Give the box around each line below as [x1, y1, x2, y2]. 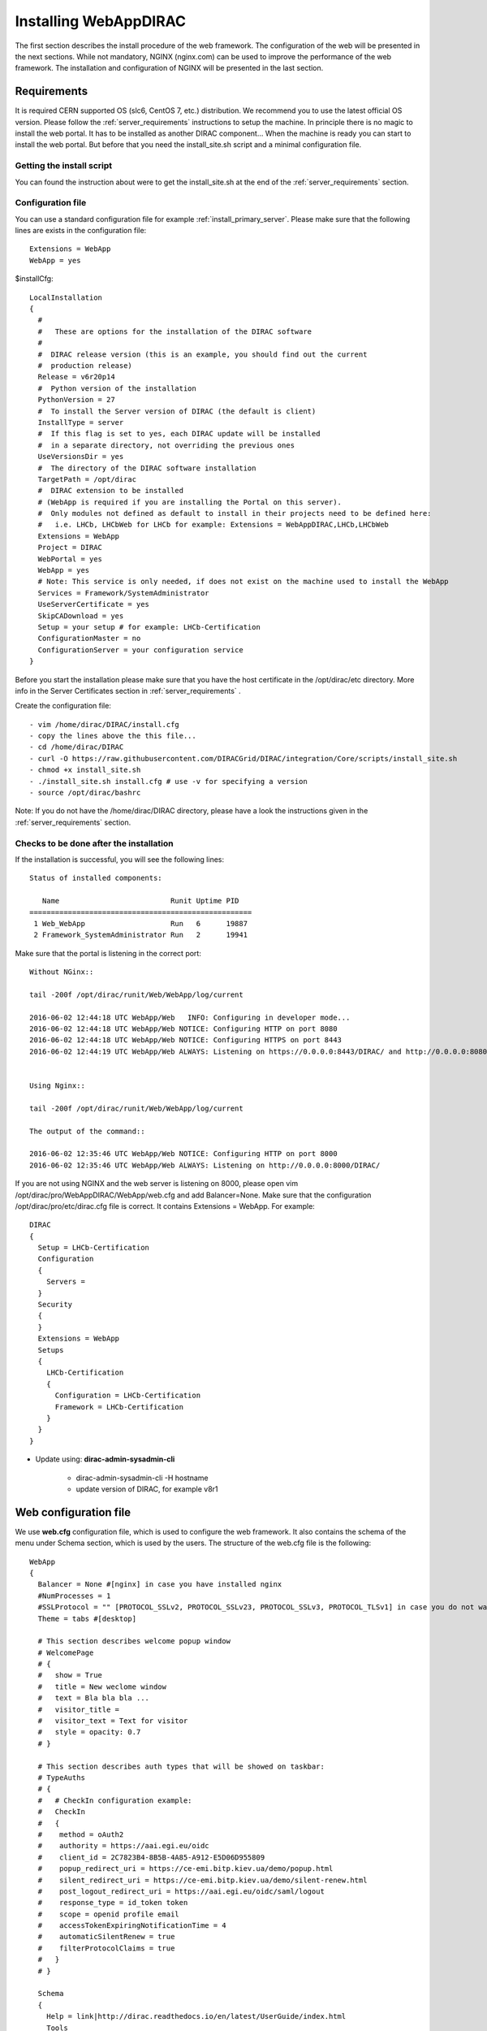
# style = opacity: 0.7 [37, 1727, 141, 1737]
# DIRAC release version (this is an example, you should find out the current [37, 349, 368, 359]
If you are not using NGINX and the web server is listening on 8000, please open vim [15, 1179, 299, 1189]
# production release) [37, 361, 133, 370]
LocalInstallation [29, 292, 103, 302]
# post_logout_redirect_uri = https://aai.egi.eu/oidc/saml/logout [37, 1886, 325, 1896]
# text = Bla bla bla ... [37, 1694, 150, 1703]
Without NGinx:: [29, 968, 94, 977]
